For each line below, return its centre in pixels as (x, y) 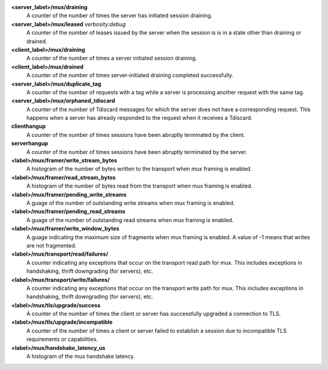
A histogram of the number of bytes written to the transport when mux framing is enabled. (139, 169)
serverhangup (30, 144)
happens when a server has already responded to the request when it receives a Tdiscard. (139, 118)
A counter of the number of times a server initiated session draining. (112, 58)
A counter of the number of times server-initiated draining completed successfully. (130, 75)
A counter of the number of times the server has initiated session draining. (119, 16)
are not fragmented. (51, 245)
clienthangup (28, 126)
